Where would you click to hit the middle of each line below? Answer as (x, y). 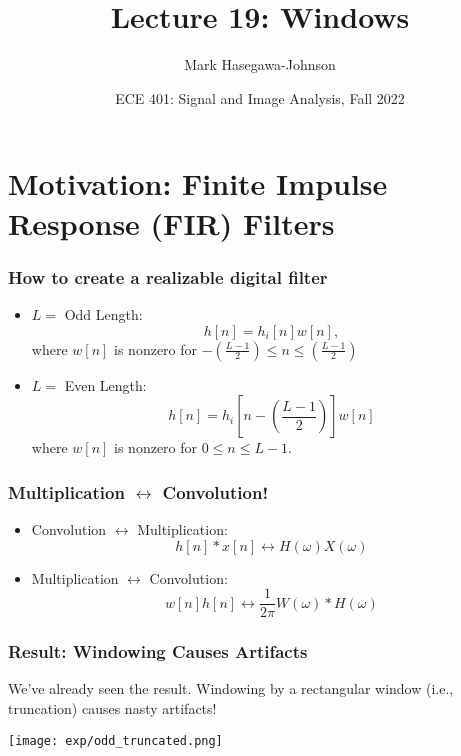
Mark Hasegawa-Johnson (260, 64)
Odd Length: (103, 313)
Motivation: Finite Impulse (198, 183)
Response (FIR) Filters (171, 222)
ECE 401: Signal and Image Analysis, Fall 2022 (260, 97)
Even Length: (105, 384)
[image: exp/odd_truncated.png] (115, 740)
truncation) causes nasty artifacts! (112, 707)
